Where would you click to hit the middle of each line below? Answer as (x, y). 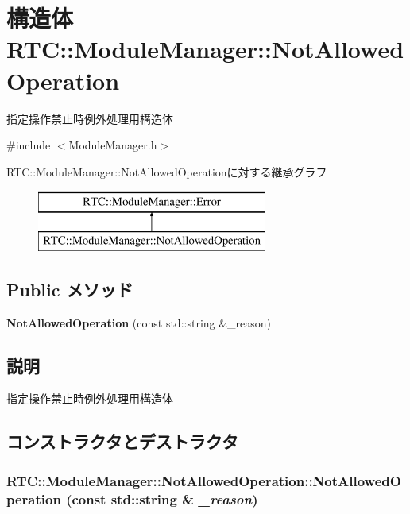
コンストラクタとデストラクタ (122, 441)
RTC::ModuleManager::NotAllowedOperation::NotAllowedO (204, 480)
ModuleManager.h (113, 145)
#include (29, 145)
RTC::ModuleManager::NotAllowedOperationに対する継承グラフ (167, 171)
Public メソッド (70, 289)
